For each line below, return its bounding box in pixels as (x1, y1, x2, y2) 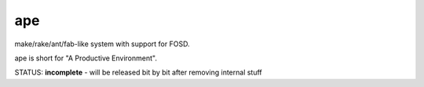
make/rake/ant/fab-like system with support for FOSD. (14, 39, 190, 49)
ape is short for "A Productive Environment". (14, 53, 157, 63)
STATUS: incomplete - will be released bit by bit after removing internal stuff (14, 67, 262, 78)
